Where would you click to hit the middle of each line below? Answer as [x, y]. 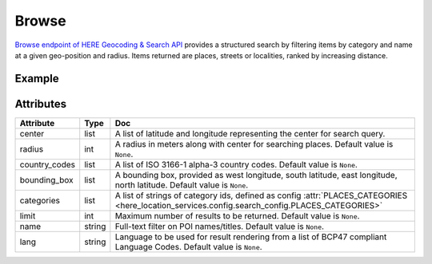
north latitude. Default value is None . [182, 185]
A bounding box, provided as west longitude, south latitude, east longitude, [256, 175]
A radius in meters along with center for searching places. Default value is [254, 144]
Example [37, 79]
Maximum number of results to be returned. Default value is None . [237, 215]
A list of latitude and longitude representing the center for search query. [250, 133]
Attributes [41, 104]
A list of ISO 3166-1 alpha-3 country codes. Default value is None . [236, 164]
